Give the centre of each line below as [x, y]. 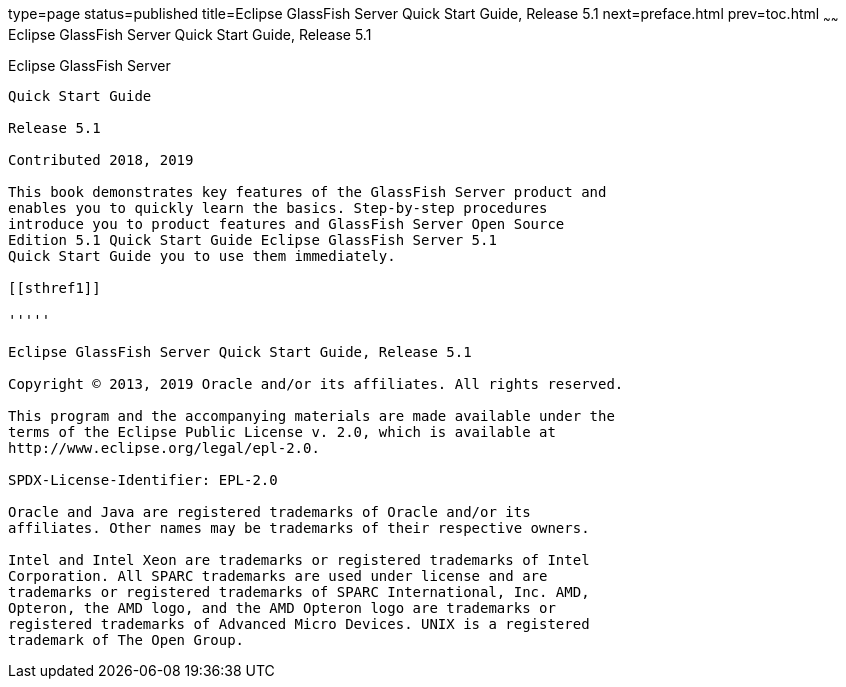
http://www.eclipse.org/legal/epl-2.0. [164, 447]
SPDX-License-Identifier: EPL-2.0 [143, 479]
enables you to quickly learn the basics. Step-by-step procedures [278, 207]
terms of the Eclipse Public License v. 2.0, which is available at [282, 431]
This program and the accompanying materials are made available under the [311, 415]
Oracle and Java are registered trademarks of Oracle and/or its [269, 511]
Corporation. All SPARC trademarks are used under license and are [278, 575]
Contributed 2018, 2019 [101, 159]
